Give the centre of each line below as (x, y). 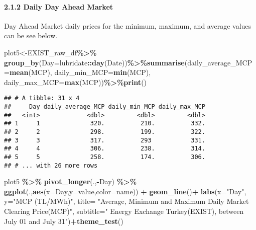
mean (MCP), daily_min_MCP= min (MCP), (80, 72)
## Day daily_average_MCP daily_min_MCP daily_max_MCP (105, 107)
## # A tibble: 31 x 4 (42, 98)
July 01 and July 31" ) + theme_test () (64, 221)
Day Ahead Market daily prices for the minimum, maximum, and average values (128, 25)
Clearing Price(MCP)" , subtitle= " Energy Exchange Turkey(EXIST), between (124, 211)
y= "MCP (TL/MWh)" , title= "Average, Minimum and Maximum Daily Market (126, 201)
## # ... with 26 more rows (51, 165)
